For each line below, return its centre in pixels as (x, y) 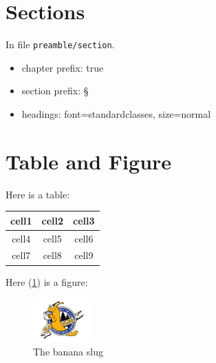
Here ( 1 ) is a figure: (47, 281)
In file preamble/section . (60, 44)
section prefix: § (55, 91)
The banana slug (68, 352)
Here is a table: (38, 194)
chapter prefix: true (63, 67)
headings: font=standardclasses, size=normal (116, 113)
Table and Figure (89, 161)
